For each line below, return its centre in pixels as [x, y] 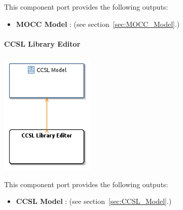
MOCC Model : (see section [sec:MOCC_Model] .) [98, 24]
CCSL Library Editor [42, 43]
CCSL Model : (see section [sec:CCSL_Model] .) [94, 201]
